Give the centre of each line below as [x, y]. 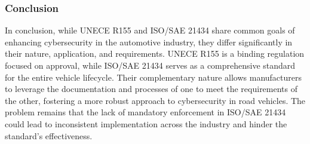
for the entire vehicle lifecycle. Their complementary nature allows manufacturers [154, 77]
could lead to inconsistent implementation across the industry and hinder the [146, 123]
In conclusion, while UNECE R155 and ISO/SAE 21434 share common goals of [150, 30]
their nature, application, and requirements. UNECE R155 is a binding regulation [155, 53]
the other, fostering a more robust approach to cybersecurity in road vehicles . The [155, 100]
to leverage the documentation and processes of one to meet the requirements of [151, 89]
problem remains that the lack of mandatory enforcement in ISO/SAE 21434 [145, 112]
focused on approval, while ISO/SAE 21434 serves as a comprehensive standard [150, 65]
